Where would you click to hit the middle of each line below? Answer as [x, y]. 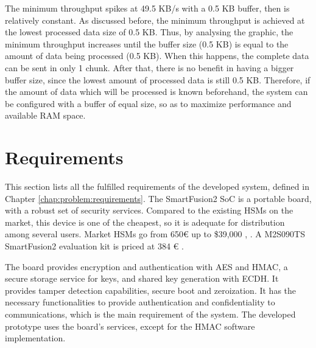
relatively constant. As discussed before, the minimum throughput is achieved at [155, 20]
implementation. [35, 338]
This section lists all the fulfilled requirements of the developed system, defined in [157, 186]
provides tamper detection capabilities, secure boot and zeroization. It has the [151, 290]
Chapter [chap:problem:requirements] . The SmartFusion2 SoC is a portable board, [158, 198]
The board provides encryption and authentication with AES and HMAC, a [146, 266]
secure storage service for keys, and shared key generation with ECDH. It [142, 278]
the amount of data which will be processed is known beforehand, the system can [156, 92]
